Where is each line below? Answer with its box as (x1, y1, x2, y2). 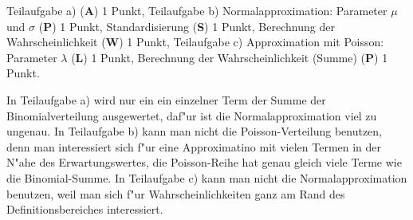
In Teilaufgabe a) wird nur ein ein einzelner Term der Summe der (6, 91, 326, 108)
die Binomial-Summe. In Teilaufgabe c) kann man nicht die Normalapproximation (6, 169, 407, 186)
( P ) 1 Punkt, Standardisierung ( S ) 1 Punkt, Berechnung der (38, 18, 335, 34)
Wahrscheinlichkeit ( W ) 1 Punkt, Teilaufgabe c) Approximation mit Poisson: (6, 33, 384, 50)
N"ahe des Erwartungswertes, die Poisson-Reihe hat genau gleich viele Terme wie (6, 154, 402, 171)
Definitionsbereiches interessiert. (6, 201, 163, 218)
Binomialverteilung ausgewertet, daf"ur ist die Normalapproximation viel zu (6, 107, 377, 124)
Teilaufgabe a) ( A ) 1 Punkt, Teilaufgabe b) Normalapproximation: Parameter (6, 2, 387, 18)
